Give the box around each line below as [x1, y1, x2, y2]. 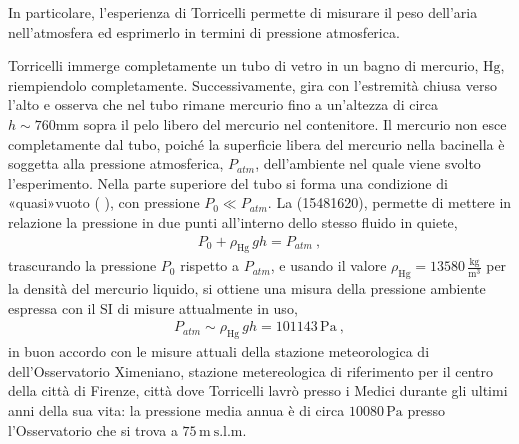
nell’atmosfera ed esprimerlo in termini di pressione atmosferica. [8, 21, 400, 42]
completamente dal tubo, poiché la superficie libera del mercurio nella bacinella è [8, 133, 505, 154]
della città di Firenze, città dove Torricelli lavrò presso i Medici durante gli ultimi [8, 380, 508, 401]
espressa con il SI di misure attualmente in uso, [8, 297, 298, 318]
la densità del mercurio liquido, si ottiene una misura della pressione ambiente [8, 278, 486, 299]
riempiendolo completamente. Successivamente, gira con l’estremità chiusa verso [8, 74, 497, 95]
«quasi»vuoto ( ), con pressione [8, 192, 200, 213]
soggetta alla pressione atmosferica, [8, 153, 224, 174]
